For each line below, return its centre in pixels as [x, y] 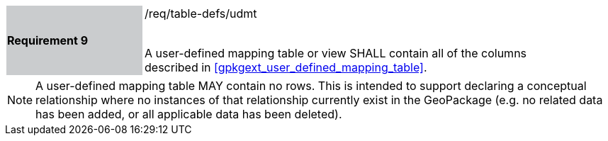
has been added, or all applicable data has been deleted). [189, 114]
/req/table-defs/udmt [201, 13]
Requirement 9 [48, 40]
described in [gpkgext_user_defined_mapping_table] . [286, 67]
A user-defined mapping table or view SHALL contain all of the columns [336, 53]
